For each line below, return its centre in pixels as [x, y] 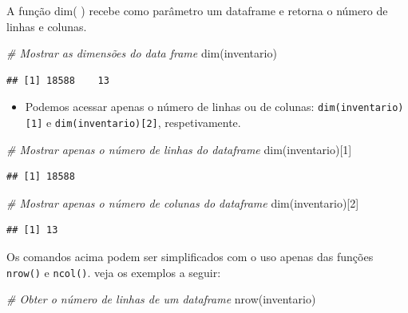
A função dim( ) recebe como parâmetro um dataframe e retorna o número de [197, 10]
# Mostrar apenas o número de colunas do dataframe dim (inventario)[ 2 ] [183, 202]
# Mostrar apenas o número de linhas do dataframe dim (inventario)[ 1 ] [179, 149]
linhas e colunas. [47, 26]
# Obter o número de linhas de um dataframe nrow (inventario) [161, 299]
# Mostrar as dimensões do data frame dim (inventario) [142, 53]
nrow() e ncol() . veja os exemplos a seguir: [114, 272]
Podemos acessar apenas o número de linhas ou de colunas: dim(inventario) [214, 107]
